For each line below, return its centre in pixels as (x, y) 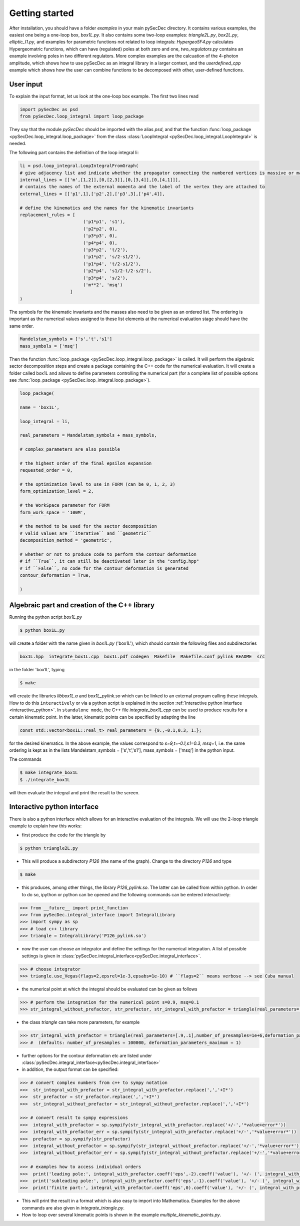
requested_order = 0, (46, 470)
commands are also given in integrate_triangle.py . (73, 1207)
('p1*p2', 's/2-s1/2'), (112, 257)
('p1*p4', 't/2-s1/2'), (112, 264)
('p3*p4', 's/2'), (105, 278)
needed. (18, 143)
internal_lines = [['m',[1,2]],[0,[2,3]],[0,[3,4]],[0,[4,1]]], (100, 180)
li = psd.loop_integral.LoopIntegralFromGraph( (79, 166)
